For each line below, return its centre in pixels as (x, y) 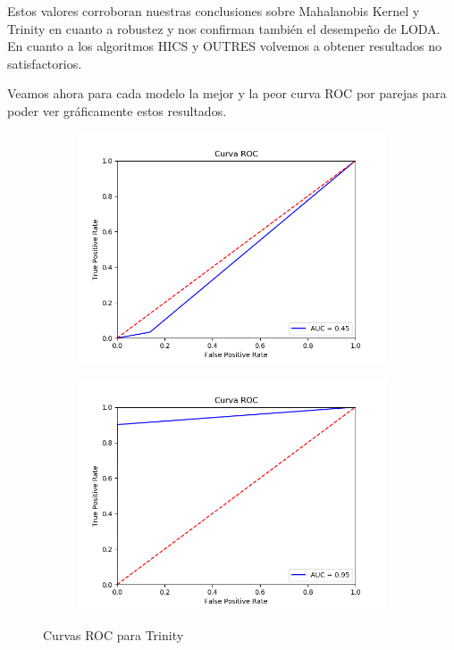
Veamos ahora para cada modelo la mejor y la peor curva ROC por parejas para (227, 93)
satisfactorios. (45, 63)
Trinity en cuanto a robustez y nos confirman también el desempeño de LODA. (224, 28)
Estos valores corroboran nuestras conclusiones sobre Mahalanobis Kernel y (214, 11)
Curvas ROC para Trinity (113, 634)
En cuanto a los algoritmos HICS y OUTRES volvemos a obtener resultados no (225, 46)
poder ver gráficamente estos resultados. (117, 110)
